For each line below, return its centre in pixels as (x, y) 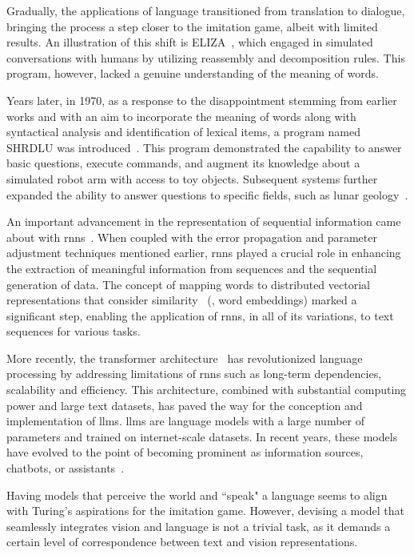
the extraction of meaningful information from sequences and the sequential (192, 268)
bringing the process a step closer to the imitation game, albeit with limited (192, 26)
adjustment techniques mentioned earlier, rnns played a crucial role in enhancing (204, 253)
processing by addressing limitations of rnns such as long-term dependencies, (194, 374)
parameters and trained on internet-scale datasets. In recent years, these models (202, 436)
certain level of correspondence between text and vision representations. (182, 542)
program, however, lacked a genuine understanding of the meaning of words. (193, 73)
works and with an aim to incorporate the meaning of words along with (181, 116)
